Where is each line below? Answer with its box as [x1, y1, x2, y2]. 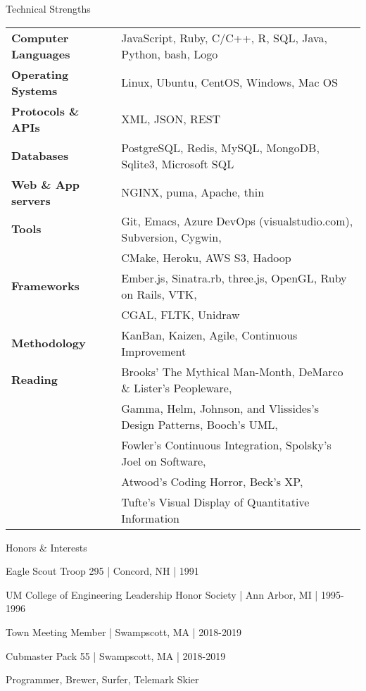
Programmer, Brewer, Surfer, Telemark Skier [6, 672, 199, 687]
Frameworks [11, 278, 80, 294]
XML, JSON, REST [121, 111, 221, 127]
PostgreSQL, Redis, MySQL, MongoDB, [121, 139, 320, 156]
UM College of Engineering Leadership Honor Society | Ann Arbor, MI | [6, 587, 318, 602]
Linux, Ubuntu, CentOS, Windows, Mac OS [121, 74, 339, 91]
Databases [11, 147, 69, 164]
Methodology [11, 335, 86, 351]
